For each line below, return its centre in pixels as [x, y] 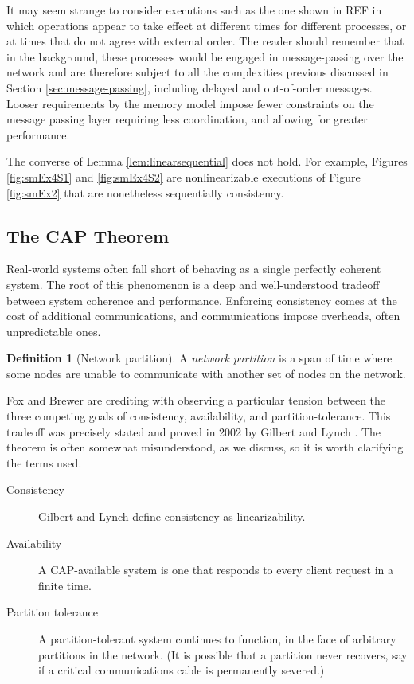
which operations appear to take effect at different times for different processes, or [207, 25]
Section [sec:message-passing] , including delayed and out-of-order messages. [189, 87]
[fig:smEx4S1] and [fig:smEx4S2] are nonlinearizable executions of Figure [184, 176]
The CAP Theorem [88, 235]
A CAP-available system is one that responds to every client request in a [216, 570]
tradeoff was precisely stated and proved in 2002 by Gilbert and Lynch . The [194, 431]
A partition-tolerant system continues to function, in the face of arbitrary [217, 639]
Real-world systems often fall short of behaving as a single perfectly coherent [194, 269]
